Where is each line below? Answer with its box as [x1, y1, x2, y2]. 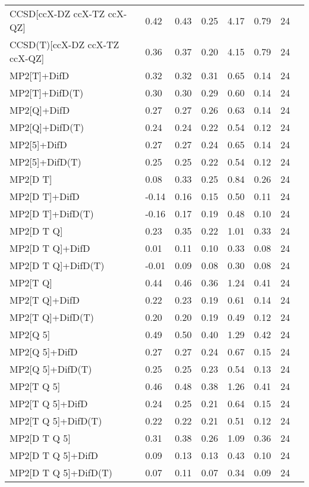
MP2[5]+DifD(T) [10, 155, 81, 168]
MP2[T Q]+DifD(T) [10, 310, 94, 324]
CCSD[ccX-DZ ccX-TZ [10, 7, 105, 20]
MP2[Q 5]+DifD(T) [10, 362, 92, 376]
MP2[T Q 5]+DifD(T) [10, 414, 102, 427]
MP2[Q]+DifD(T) [10, 120, 84, 134]
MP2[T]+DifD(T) [10, 86, 84, 99]
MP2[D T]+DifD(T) [10, 207, 94, 220]
